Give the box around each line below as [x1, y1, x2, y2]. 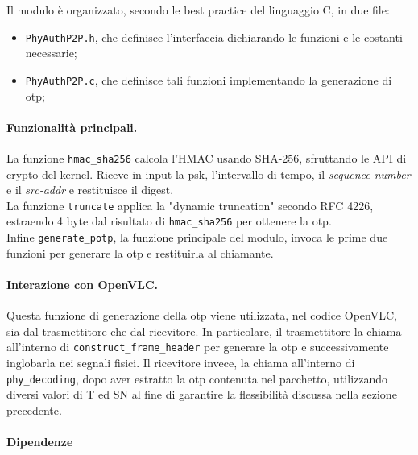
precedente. [6, 401, 62, 418]
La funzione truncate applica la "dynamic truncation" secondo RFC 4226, [6, 196, 374, 213]
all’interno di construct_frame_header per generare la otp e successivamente [6, 338, 389, 355]
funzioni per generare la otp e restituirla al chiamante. [6, 244, 274, 261]
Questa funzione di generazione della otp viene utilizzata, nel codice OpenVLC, [6, 307, 397, 324]
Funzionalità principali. [6, 118, 138, 135]
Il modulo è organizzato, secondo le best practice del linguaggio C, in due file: [6, 2, 390, 18]
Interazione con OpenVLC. [6, 275, 158, 292]
